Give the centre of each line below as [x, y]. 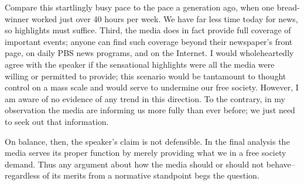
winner [17, 18]
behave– [281, 164]
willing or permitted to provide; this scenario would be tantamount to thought [146, 76]
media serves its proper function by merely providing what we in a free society [146, 153]
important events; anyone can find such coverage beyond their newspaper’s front [149, 41]
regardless [23, 175]
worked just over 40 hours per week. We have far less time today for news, [165, 18]
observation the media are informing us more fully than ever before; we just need [150, 110]
